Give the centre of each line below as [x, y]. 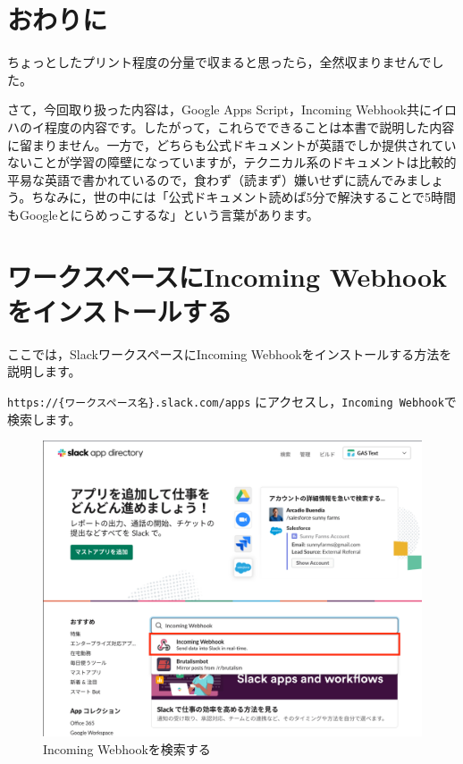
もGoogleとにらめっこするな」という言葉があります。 [163, 214]
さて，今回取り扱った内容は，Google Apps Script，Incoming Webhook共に [219, 109]
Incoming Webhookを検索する [127, 749]
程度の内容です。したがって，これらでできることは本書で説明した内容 [249, 126]
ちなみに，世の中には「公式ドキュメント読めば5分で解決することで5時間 [244, 197]
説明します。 [44, 371]
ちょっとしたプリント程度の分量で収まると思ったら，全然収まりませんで [219, 62]
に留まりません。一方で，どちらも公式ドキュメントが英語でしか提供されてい [232, 144]
